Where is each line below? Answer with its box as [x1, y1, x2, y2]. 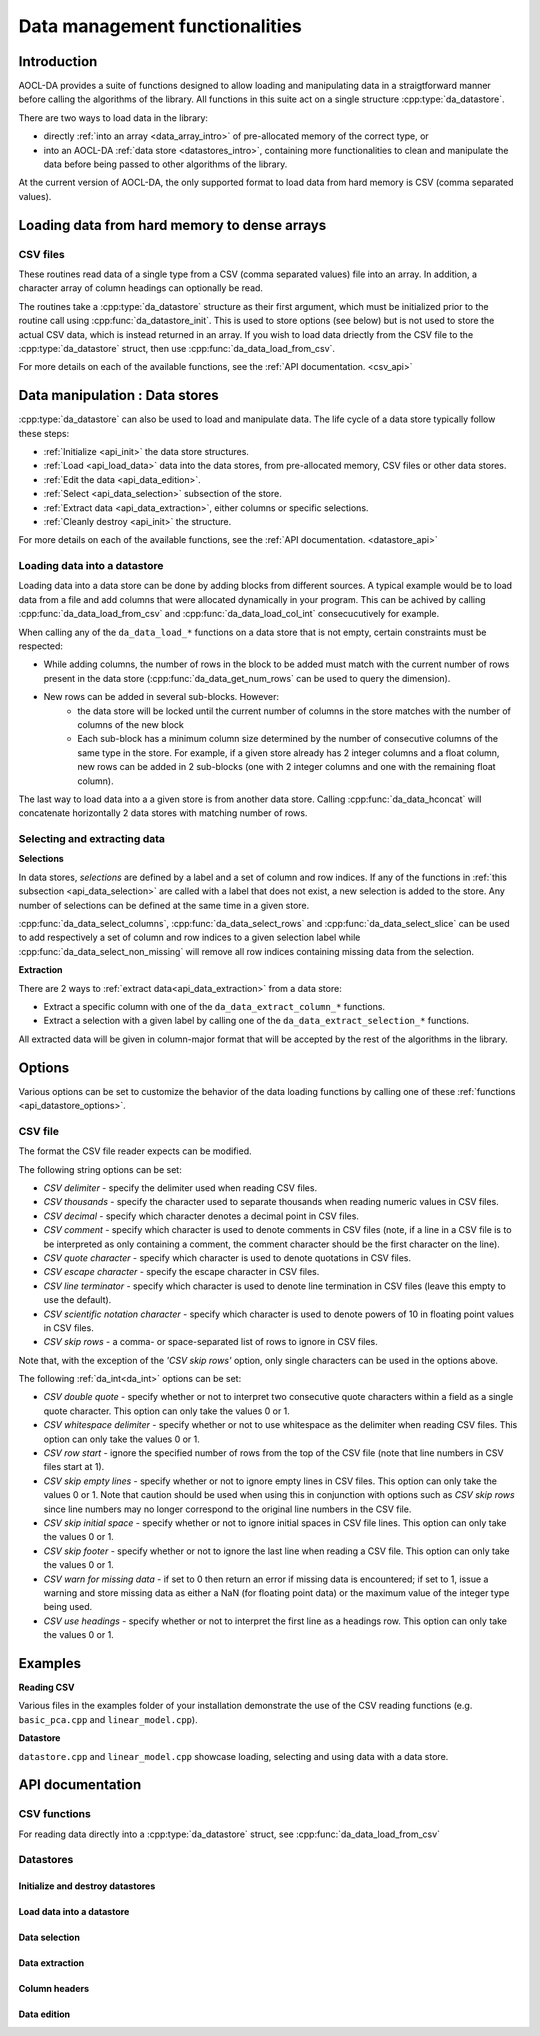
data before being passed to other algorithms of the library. [43, 158, 288, 170]
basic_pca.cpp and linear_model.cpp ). [18, 1713, 199, 1725]
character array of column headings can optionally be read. [18, 282, 264, 294]
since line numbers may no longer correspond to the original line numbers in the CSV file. [43, 1503, 412, 1515]
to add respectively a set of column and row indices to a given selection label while [18, 931, 361, 944]
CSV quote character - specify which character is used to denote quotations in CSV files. [43, 1251, 412, 1264]
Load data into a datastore [18, 1906, 130, 1918]
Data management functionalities [18, 15, 302, 37]
